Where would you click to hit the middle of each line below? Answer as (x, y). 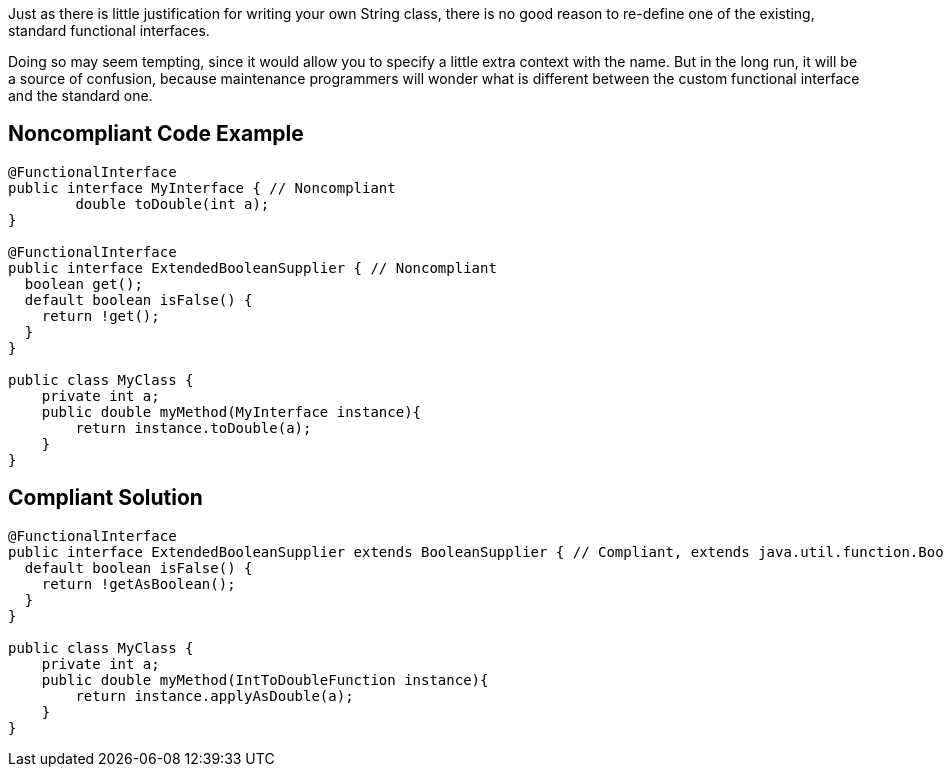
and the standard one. (80, 95)
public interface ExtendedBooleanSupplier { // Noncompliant (252, 267)
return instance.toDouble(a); (193, 427)
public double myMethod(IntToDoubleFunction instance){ (265, 679)
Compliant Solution (105, 498)
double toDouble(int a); (172, 203)
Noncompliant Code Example (156, 134)
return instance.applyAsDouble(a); (214, 695)
